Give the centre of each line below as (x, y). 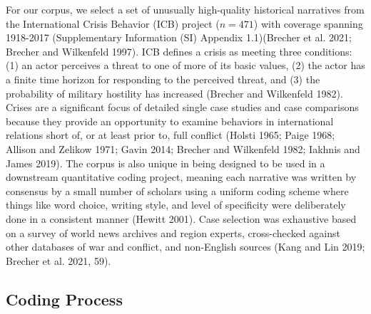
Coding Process (64, 299)
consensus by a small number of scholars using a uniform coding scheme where (177, 190)
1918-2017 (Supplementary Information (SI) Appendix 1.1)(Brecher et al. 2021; (179, 37)
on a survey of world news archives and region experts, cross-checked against (173, 232)
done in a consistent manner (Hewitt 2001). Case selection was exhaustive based (181, 218)
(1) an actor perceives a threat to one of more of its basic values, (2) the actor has (185, 65)
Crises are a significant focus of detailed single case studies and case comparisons (182, 107)
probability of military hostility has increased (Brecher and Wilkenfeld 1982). (174, 93)
